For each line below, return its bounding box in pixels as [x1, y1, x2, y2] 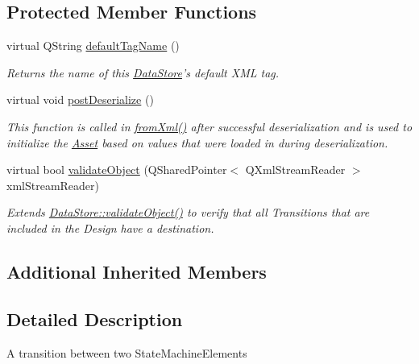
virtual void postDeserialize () [6, 91, 154, 108]
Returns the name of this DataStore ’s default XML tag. [6, 64, 280, 81]
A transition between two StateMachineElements [6, 344, 247, 361]
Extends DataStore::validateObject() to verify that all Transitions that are [6, 204, 370, 221]
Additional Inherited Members [6, 259, 267, 283]
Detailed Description [6, 306, 183, 331]
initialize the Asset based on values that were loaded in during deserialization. [6, 134, 388, 151]
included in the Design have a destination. [6, 219, 214, 236]
